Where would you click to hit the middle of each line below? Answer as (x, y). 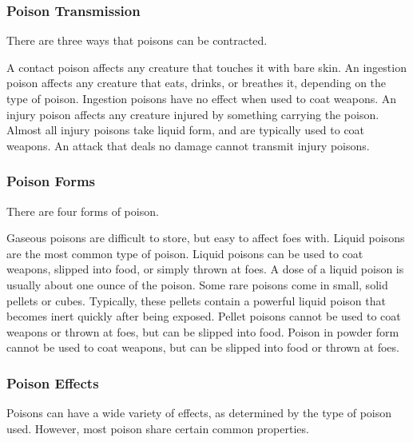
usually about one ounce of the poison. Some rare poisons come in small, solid (197, 284)
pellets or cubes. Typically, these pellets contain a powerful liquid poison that (196, 300)
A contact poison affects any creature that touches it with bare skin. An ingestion (206, 67)
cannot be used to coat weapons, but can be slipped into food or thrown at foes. (203, 347)
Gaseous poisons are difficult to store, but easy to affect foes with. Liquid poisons (206, 238)
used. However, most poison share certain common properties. (158, 428)
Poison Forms (51, 181)
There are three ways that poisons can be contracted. (137, 40)
